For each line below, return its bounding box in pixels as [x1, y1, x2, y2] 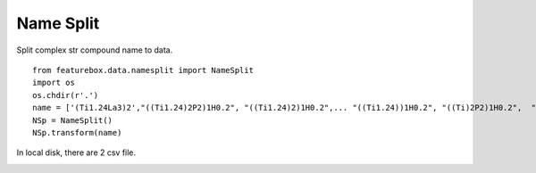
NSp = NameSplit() [32, 115, 113, 125]
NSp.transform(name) [32, 128, 122, 137]
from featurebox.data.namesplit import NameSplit [32, 65, 255, 75]
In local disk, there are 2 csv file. [16, 147, 137, 158]
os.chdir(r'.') [32, 90, 99, 100]
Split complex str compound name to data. [16, 45, 173, 55]
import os [32, 78, 75, 88]
